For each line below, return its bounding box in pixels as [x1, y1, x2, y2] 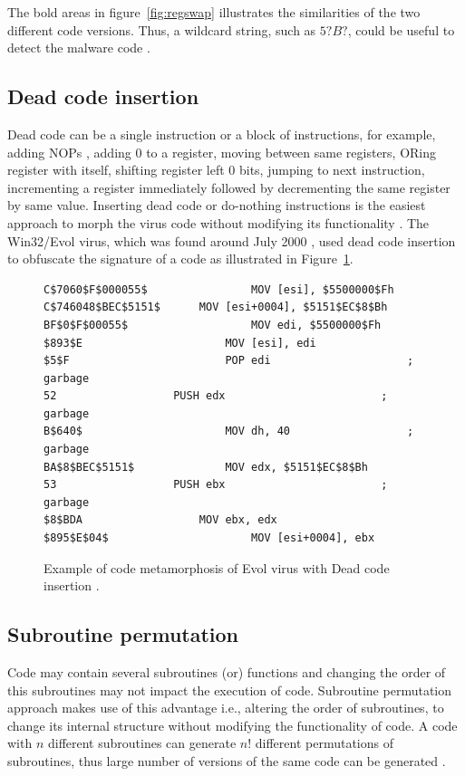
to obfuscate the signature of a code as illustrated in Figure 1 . [7, 249, 354, 268]
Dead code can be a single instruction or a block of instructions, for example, [7, 124, 436, 143]
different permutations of [255, 733, 393, 752]
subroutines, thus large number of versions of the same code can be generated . [7, 752, 446, 770]
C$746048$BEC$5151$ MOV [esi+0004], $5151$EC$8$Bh [44, 301, 388, 314]
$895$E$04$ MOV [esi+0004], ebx [44, 532, 375, 545]
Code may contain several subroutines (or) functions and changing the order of [7, 663, 446, 682]
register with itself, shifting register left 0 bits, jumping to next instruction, [7, 160, 425, 179]
